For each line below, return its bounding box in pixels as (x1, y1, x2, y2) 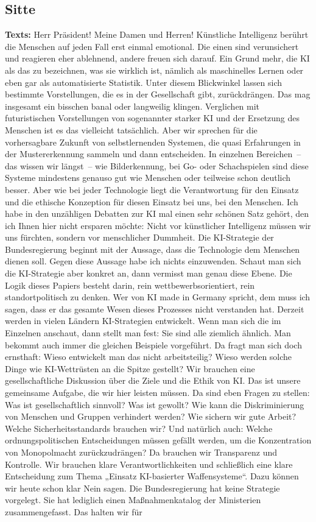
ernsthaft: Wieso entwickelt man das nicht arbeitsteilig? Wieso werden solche (5, 350, 292, 363)
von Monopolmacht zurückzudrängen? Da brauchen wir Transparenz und (5, 445, 278, 458)
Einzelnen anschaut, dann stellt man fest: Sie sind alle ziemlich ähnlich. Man (5, 326, 291, 339)
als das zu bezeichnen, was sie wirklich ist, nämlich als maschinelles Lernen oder (5, 63, 304, 76)
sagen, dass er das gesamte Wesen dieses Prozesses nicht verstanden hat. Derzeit (5, 302, 304, 315)
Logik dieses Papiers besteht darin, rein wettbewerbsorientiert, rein (5, 278, 255, 291)
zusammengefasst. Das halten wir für (5, 505, 142, 518)
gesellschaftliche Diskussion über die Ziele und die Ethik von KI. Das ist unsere (5, 374, 301, 387)
